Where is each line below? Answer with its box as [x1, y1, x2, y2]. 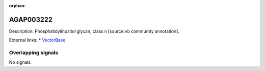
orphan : [9, 3, 26, 8]
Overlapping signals [9, 49, 58, 56]
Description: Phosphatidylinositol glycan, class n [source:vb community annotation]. [9, 28, 179, 34]
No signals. [9, 59, 32, 65]
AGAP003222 [9, 15, 53, 24]
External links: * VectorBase [9, 37, 66, 43]
